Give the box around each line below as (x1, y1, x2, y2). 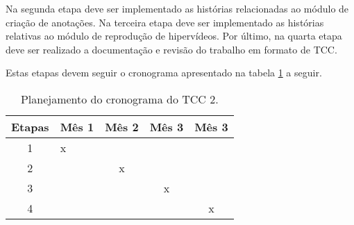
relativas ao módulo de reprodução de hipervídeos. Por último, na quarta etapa (6, 28, 342, 43)
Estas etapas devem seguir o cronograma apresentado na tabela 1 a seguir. (6, 65, 322, 80)
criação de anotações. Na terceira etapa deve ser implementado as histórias (6, 15, 324, 29)
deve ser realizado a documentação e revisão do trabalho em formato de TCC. (6, 42, 337, 56)
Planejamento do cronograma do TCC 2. (20, 90, 219, 107)
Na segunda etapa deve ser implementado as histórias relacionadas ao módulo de (6, 1, 349, 15)
